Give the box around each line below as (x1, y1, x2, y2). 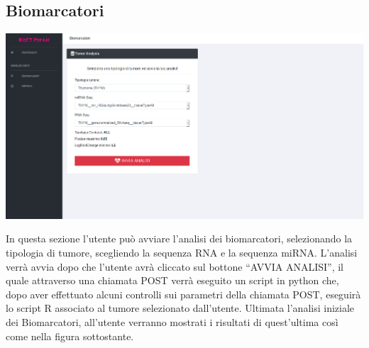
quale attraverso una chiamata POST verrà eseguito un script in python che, (6, 273, 339, 288)
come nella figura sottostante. (6, 328, 134, 343)
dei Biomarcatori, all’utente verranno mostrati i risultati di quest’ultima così (6, 314, 338, 329)
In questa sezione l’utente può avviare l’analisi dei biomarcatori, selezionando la (6, 231, 353, 246)
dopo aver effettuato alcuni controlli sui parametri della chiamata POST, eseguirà (6, 286, 361, 301)
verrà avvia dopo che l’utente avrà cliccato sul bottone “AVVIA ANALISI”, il (6, 259, 343, 274)
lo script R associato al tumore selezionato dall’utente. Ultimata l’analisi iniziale (6, 301, 355, 315)
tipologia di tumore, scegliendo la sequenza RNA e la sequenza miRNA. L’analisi (6, 245, 358, 259)
